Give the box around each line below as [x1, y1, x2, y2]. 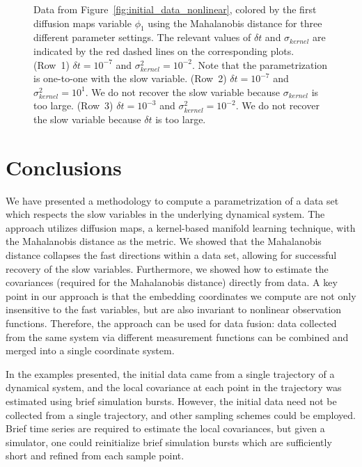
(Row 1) [33, 57, 70, 72]
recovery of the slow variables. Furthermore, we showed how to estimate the [6, 261, 329, 276]
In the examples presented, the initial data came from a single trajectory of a [6, 366, 335, 381]
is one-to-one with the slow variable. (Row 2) [33, 71, 227, 86]
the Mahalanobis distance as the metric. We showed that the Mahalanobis [6, 234, 322, 248]
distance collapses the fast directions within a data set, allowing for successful [6, 248, 337, 262]
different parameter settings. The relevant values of [33, 30, 251, 45]
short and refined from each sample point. [6, 448, 184, 463]
